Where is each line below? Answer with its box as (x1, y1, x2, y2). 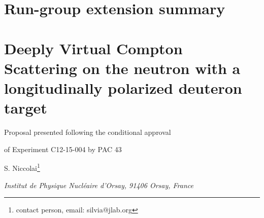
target (4, 97, 47, 118)
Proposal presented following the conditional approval (4, 127, 171, 137)
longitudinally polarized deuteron (4, 77, 242, 98)
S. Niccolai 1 (4, 161, 40, 173)
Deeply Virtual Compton (4, 38, 183, 58)
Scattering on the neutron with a (4, 57, 241, 78)
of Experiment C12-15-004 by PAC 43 (4, 143, 122, 154)
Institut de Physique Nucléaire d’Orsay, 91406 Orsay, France (4, 179, 193, 190)
